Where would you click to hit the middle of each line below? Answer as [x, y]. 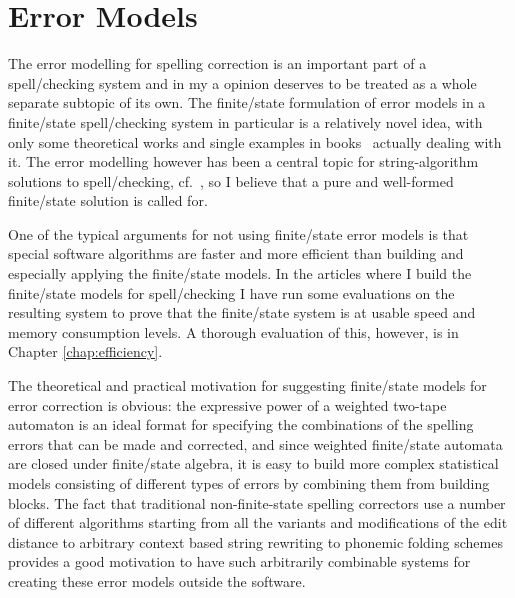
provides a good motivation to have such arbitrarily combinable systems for [239, 561]
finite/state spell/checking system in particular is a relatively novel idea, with [245, 121]
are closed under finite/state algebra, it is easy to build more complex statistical [253, 463]
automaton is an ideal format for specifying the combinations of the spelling [241, 424]
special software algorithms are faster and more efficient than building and [236, 253]
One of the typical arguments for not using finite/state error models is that [238, 233]
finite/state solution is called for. [108, 200]
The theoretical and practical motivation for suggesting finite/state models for [247, 385]
